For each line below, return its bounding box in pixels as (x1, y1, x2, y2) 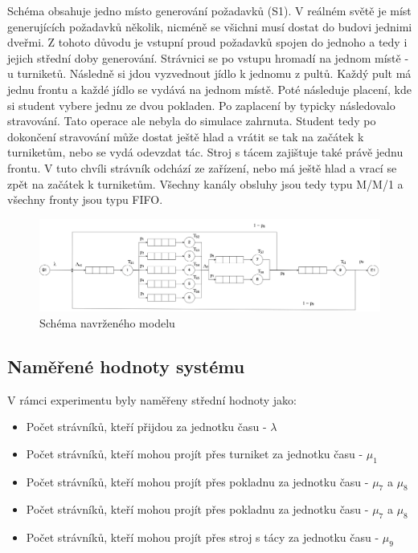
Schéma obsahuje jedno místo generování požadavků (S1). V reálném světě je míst (7, 2, 412, 18)
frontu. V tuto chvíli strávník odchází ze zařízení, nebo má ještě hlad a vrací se (7, 159, 397, 176)
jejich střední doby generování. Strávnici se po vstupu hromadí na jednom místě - (7, 49, 409, 66)
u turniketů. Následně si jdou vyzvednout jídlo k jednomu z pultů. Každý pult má (7, 65, 412, 82)
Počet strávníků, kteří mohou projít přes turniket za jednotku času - (26, 445, 363, 462)
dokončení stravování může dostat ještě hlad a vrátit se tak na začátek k (7, 128, 364, 144)
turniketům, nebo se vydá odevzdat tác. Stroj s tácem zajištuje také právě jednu (7, 144, 404, 161)
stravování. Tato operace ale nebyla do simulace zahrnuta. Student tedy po (7, 112, 376, 129)
